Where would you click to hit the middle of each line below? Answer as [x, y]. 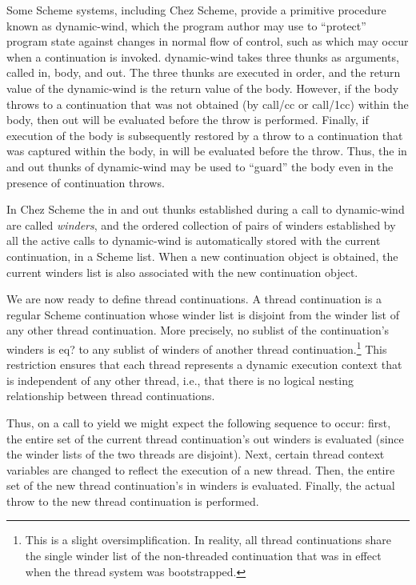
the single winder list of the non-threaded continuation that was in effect [203, 556]
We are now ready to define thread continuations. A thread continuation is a [194, 299]
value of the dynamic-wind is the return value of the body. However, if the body [203, 88]
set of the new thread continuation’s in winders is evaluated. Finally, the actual [201, 485]
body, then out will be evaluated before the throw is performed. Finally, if [188, 120]
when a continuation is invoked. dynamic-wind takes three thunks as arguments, [203, 56]
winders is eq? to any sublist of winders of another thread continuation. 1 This [197, 347]
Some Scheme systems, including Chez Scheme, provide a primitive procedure [196, 10]
